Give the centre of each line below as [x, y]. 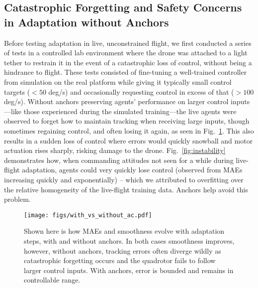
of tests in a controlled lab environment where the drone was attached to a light [126, 53]
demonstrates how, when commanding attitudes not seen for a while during [119, 160]
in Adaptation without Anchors [86, 22]
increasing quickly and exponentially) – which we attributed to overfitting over [124, 179]
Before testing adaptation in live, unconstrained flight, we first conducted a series [128, 43]
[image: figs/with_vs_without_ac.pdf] [88, 215]
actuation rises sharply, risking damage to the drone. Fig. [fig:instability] [115, 150]
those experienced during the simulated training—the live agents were [130, 111]
